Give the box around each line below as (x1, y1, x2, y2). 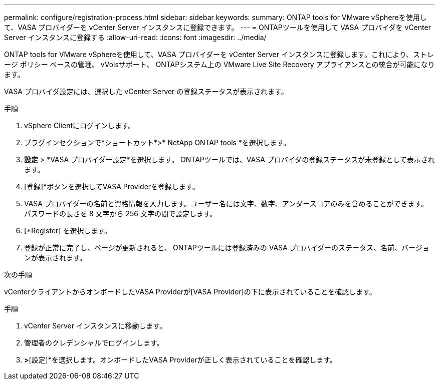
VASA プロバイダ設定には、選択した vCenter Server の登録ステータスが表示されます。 (4, 87, 288, 96)
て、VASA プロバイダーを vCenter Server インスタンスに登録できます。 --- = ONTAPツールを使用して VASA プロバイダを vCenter (4, 23, 431, 32)
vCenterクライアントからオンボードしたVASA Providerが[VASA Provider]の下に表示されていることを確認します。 (4, 287, 376, 296)
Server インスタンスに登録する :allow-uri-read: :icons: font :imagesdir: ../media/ (4, 33, 267, 42)
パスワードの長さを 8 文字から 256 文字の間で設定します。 (24, 209, 217, 218)
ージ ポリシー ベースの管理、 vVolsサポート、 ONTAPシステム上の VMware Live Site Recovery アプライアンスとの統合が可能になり (4, 60, 435, 69)
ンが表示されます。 (24, 253, 87, 262)
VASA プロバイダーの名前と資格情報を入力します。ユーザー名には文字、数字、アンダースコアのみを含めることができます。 (24, 199, 428, 208)
